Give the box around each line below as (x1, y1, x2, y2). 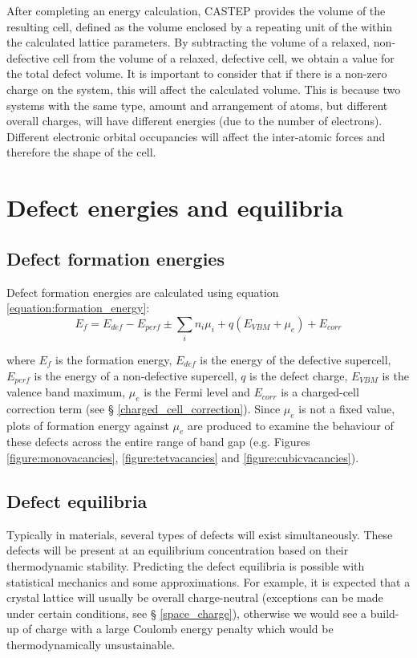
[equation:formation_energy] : (6, 299, 150, 316)
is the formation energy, (55, 351, 172, 368)
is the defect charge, (249, 367, 348, 384)
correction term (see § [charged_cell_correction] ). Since (6, 400, 281, 416)
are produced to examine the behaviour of (188, 416, 394, 433)
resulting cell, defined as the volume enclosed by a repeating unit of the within (6, 18, 392, 35)
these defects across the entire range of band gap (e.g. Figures (6, 433, 310, 450)
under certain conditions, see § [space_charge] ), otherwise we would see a (6, 604, 367, 621)
